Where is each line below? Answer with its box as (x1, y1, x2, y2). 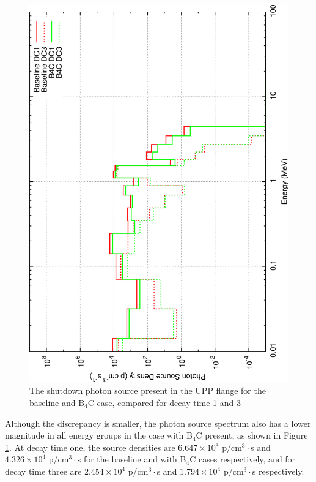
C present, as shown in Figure (196, 429, 308, 442)
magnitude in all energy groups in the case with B (5, 429, 193, 442)
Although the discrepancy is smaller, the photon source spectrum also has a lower (5, 416, 311, 429)
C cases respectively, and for (189, 453, 296, 465)
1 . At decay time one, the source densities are (5, 440, 175, 453)
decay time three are (5, 465, 82, 477)
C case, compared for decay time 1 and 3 (87, 396, 241, 409)
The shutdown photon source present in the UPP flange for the (29, 384, 266, 397)
